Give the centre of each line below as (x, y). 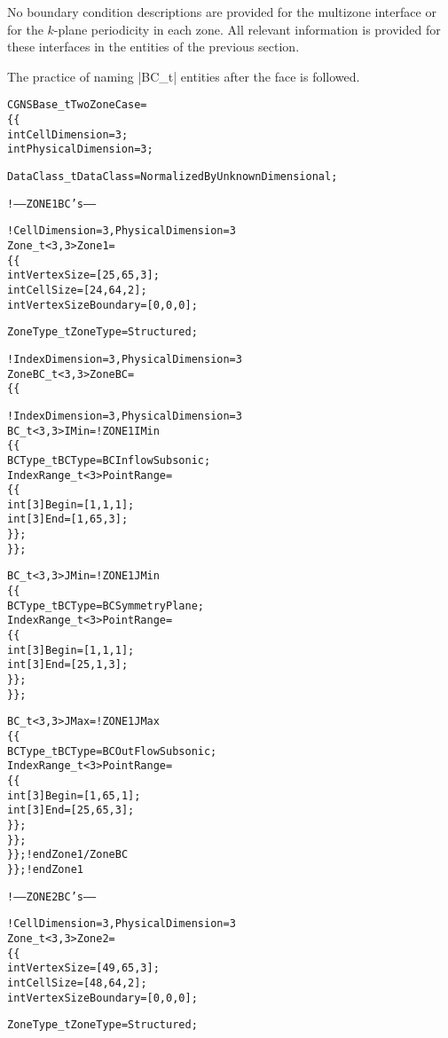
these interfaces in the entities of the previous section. (153, 47)
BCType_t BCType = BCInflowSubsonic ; (109, 460)
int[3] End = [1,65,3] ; (68, 519)
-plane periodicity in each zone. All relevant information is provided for (247, 29)
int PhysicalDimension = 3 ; (80, 149)
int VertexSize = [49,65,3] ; (83, 968)
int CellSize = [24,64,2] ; (77, 290)
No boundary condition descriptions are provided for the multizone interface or (222, 12)
